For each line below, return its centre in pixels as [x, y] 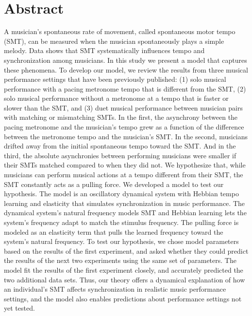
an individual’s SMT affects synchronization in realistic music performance [115, 289]
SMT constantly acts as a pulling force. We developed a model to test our [114, 184]
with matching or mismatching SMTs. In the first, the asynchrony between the [121, 117]
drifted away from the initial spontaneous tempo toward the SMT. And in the [120, 146]
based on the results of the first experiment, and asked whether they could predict [126, 251]
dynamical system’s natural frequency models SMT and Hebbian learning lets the [125, 213]
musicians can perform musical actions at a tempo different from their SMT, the [124, 175]
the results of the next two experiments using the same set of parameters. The [120, 260]
